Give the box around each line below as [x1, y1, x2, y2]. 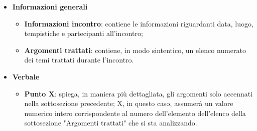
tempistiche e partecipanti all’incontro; [24, 28, 143, 38]
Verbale [12, 71, 40, 81]
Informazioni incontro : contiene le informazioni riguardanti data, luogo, [24, 18, 253, 28]
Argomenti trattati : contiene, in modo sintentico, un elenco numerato [24, 44, 246, 55]
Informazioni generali [12, 1, 88, 11]
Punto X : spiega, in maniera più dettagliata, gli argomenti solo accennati [24, 88, 253, 98]
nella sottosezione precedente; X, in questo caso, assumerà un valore [24, 98, 233, 108]
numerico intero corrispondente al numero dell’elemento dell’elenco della [24, 107, 246, 118]
